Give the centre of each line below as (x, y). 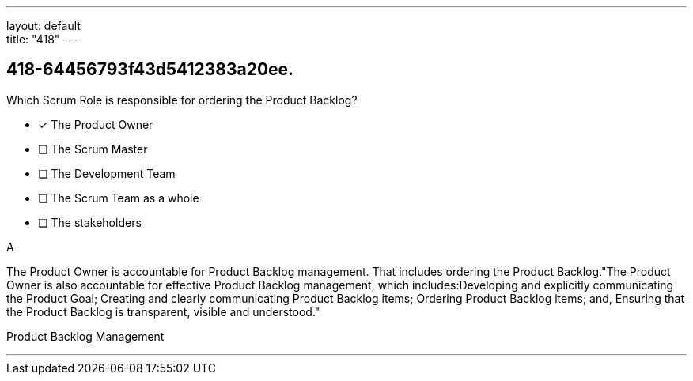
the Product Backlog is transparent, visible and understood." (163, 311)
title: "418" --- (42, 39)
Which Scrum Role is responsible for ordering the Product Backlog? (182, 100)
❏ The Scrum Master (93, 149)
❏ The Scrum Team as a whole (119, 198)
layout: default (44, 26)
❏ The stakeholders (90, 222)
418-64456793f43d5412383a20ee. (150, 70)
